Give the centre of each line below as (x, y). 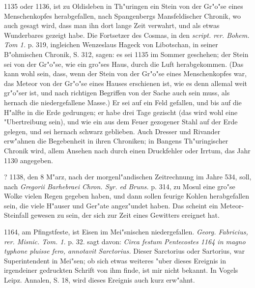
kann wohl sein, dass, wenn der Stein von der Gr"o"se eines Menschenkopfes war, (125, 73)
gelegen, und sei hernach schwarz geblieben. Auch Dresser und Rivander (112, 131)
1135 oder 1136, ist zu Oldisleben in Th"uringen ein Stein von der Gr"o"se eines (124, 6)
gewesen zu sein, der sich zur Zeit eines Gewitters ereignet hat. (125, 215)
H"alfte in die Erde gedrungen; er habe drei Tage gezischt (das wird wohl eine (121, 112)
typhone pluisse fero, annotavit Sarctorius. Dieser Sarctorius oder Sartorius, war (124, 251)
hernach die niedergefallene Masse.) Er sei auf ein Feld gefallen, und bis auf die (123, 102)
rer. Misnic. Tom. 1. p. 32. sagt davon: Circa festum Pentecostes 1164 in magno (125, 241)
